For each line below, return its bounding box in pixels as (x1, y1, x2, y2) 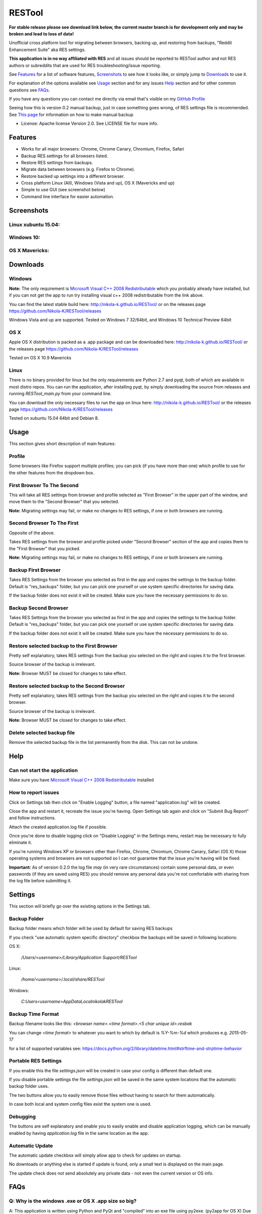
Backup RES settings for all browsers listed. (21, 153, 108, 159)
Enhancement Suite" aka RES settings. (9, 47, 86, 52)
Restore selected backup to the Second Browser (9, 682, 125, 689)
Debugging (9, 1113, 36, 1120)
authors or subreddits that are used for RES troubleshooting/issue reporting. (9, 62, 161, 68)
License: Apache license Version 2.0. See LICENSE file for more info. (21, 120, 159, 126)
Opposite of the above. (9, 530, 55, 536)
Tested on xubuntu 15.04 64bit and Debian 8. (9, 415, 99, 421)
